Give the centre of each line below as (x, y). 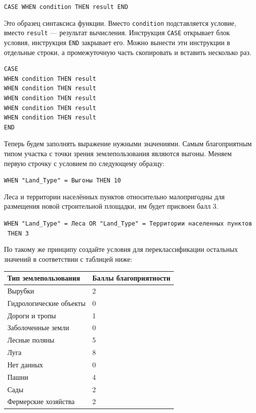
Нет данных (25, 364)
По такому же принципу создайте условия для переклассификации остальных (121, 249)
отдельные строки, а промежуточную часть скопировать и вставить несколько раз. (128, 52)
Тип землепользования (44, 278)
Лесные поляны (31, 340)
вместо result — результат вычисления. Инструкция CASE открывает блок (117, 32)
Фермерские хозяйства (41, 401)
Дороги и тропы (32, 315)
